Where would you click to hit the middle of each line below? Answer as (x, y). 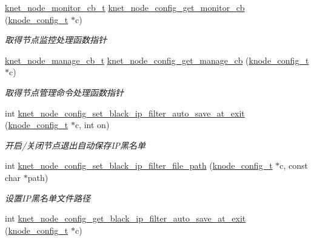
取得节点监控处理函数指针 (56, 40)
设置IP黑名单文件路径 (48, 198)
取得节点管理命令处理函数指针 (64, 92)
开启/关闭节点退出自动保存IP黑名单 (75, 145)
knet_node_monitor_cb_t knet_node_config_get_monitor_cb (125, 7)
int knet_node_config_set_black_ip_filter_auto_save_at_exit (125, 113)
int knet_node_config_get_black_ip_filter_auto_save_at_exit (125, 218)
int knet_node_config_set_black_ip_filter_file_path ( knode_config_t (139, 165)
